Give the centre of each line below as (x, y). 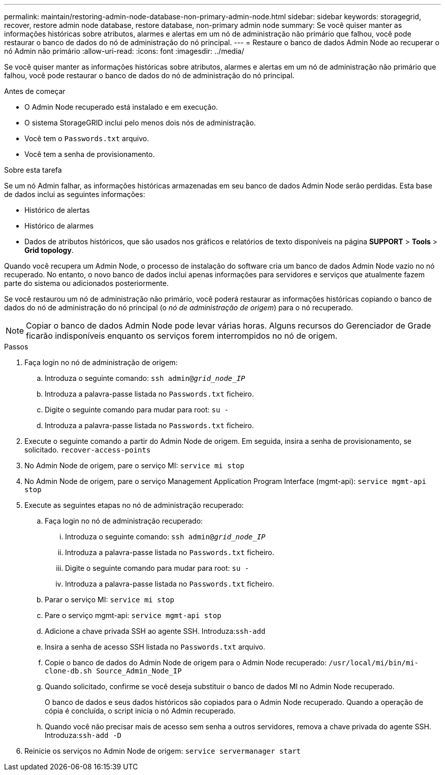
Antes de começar (35, 91)
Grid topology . (49, 250)
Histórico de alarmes (59, 226)
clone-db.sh (68, 671)
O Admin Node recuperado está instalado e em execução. (121, 107)
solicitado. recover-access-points (88, 450)
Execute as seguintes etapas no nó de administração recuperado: (134, 505)
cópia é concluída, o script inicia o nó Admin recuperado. (140, 711)
